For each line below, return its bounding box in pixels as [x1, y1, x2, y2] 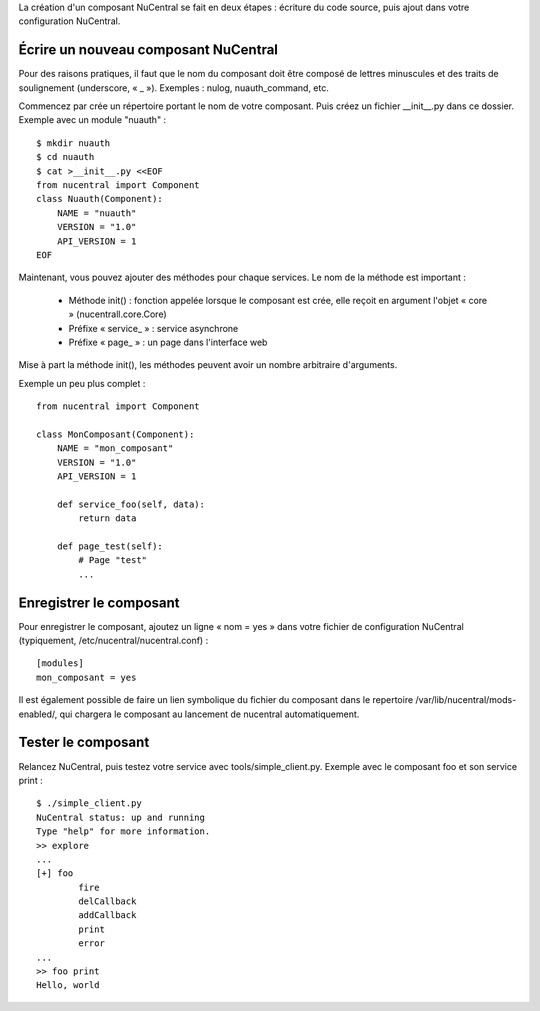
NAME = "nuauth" [56, 207, 137, 219]
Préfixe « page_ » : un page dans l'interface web [68, 336, 268, 348]
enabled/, [18, 708, 58, 720]
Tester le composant [18, 734, 150, 751]
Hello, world [36, 980, 100, 991]
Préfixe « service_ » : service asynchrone [68, 322, 239, 334]
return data [78, 513, 137, 524]
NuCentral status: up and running [36, 811, 205, 823]
